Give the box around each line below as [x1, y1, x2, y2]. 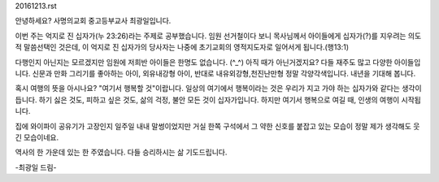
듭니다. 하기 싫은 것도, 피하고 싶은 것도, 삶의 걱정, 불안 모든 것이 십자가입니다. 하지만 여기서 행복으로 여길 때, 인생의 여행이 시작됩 [15, 94, 422, 105]
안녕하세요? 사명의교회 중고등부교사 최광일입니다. [15, 16, 172, 26]
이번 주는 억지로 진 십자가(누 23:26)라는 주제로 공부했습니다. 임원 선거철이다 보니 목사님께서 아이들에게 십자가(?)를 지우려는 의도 [15, 31, 422, 41]
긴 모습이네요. [15, 132, 59, 142]
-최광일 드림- [15, 162, 57, 172]
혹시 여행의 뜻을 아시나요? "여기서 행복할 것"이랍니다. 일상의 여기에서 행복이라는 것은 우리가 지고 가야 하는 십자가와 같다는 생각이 [15, 84, 422, 93]
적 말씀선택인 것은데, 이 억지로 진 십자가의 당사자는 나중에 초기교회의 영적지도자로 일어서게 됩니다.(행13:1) [15, 42, 350, 52]
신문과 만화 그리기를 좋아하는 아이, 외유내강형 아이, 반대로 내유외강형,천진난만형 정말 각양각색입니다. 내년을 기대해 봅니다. [32, 68, 416, 78]
